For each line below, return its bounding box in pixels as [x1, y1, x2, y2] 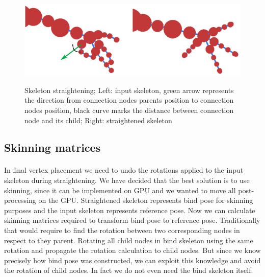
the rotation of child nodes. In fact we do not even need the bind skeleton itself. [4, 265, 253, 275]
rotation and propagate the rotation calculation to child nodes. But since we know [4, 245, 261, 256]
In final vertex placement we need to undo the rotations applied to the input [4, 165, 244, 175]
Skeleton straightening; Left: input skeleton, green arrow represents [24, 84, 234, 95]
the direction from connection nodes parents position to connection [24, 95, 234, 105]
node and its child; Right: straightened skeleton [24, 114, 172, 125]
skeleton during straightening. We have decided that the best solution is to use [4, 175, 250, 186]
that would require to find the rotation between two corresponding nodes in [4, 225, 240, 236]
